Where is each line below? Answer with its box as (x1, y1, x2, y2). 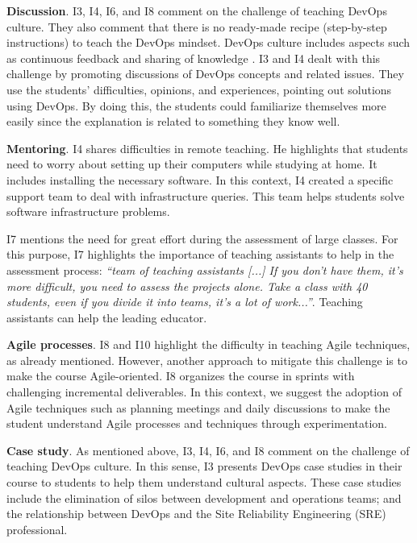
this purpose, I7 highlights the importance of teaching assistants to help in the (6, 246, 394, 263)
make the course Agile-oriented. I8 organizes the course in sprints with (6, 367, 355, 384)
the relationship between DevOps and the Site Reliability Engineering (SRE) (6, 505, 386, 522)
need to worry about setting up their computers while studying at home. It (6, 155, 377, 172)
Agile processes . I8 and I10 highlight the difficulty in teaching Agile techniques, (6, 336, 411, 353)
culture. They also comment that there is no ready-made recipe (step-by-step (6, 18, 387, 35)
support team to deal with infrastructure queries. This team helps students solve (6, 187, 405, 204)
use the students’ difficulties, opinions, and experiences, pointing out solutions (6, 81, 392, 97)
